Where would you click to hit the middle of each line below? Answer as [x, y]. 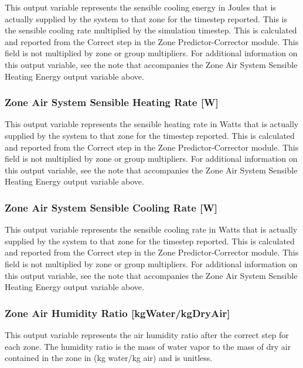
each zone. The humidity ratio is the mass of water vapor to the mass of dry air [148, 346]
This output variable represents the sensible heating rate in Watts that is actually [152, 124]
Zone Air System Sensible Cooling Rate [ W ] [111, 207]
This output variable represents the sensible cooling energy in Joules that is [140, 7]
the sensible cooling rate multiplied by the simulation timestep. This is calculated [151, 30]
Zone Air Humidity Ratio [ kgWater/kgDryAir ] [118, 313]
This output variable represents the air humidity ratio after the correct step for [147, 334]
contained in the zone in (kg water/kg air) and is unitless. [109, 358]
